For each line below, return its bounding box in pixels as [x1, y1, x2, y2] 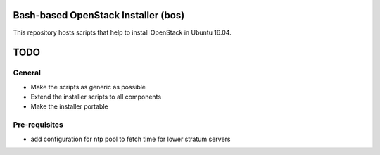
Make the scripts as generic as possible [30, 82, 146, 91]
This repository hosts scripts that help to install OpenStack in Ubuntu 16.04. [13, 28, 232, 37]
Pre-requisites [13, 120, 63, 130]
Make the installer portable [30, 102, 108, 111]
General [13, 68, 42, 77]
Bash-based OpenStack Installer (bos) [13, 9, 185, 21]
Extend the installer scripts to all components [30, 92, 162, 101]
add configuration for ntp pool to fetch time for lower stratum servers [30, 135, 231, 143]
